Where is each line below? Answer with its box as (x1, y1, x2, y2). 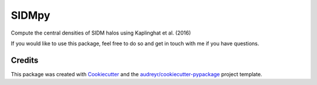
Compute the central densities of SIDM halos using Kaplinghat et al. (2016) (11, 29, 191, 36)
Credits (11, 55, 39, 65)
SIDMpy (11, 9, 50, 22)
